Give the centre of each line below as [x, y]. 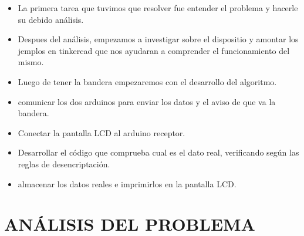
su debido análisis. [51, 19]
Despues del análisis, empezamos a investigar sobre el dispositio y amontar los [158, 39]
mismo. [31, 62]
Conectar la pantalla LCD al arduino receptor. [102, 132]
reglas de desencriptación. [64, 163]
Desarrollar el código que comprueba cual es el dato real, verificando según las [158, 152]
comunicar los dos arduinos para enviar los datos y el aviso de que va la [147, 101]
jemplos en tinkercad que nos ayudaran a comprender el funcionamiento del [154, 50]
